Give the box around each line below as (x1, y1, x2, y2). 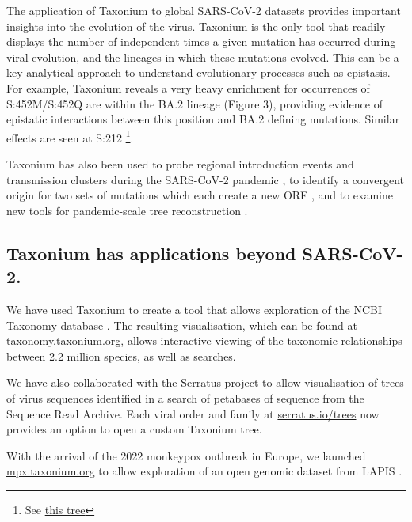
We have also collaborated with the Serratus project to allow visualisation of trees (6, 374, 404, 391)
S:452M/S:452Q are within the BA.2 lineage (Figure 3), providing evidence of (6, 95, 383, 112)
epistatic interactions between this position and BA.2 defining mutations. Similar (6, 111, 400, 127)
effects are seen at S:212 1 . (6, 127, 134, 146)
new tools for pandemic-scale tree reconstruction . (6, 202, 248, 218)
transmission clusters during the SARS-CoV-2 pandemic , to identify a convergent (6, 171, 405, 187)
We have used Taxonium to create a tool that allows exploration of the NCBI (6, 301, 383, 317)
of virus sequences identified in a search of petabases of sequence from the (6, 389, 364, 406)
